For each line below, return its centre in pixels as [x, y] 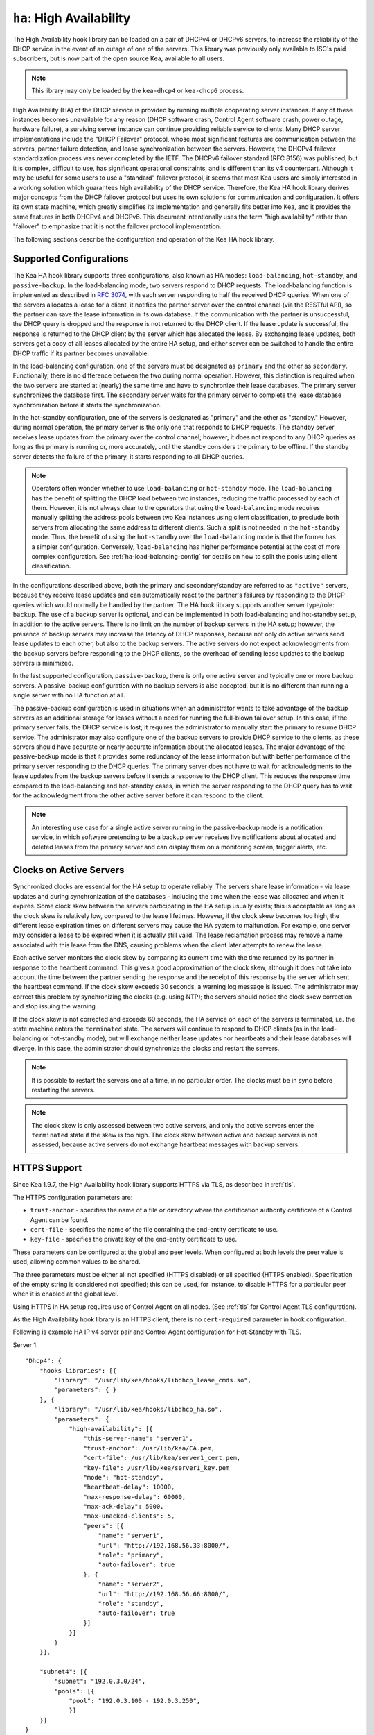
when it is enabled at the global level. [66, 1294]
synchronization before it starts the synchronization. [87, 405]
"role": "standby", [131, 1603]
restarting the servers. [63, 1090]
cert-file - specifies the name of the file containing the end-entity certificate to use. [154, 1229]
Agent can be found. [60, 1220]
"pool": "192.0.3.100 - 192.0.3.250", [135, 1701]
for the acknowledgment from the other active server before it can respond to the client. [139, 795]
